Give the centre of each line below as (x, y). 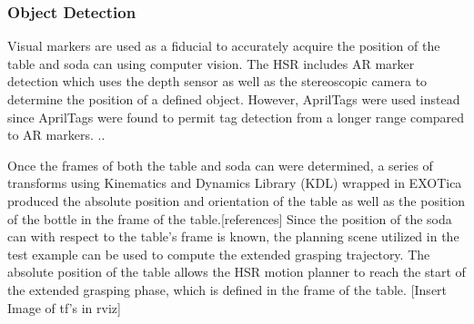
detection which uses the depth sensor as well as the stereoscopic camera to (217, 81)
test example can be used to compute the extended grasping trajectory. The (219, 254)
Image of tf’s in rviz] (64, 307)
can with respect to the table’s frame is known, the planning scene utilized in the (233, 236)
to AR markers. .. (56, 135)
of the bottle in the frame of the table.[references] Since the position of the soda (230, 218)
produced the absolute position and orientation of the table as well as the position (236, 200)
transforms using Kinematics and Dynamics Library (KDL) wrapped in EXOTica (235, 183)
